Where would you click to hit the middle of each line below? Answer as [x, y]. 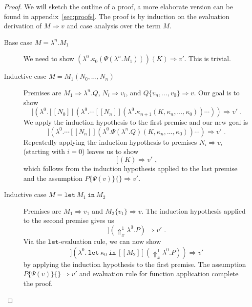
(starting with [44, 151]
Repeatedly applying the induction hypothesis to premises [110, 142]
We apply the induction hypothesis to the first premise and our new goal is [136, 122]
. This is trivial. [208, 58]
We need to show [49, 58]
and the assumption [53, 178]
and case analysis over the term [114, 26]
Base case [18, 42]
